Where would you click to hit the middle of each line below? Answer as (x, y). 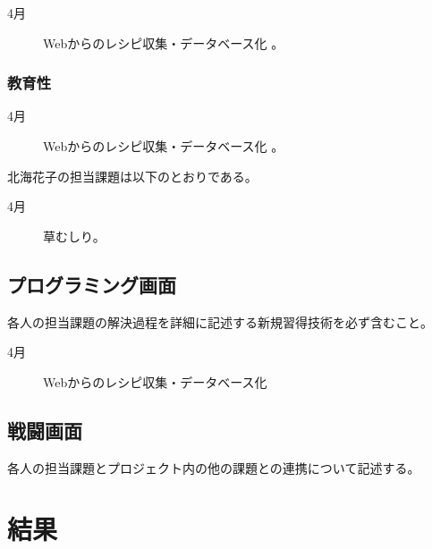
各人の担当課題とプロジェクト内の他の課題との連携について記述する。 (214, 467)
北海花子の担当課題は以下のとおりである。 (132, 176)
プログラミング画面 (92, 284)
